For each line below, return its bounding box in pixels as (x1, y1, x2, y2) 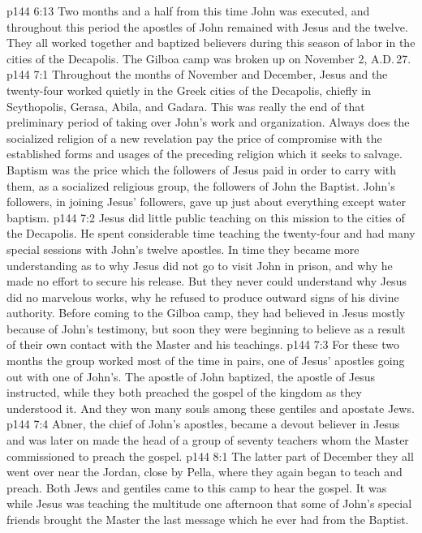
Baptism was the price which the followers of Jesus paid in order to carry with (6, 161, 397, 178)
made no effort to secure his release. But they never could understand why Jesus (6, 273, 407, 290)
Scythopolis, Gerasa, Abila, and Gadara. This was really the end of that (6, 97, 365, 114)
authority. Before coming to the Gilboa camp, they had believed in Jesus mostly (6, 304, 406, 321)
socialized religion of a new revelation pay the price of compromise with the (6, 129, 382, 146)
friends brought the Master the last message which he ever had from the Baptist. (6, 511, 409, 527)
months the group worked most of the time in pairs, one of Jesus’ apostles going (6, 352, 405, 369)
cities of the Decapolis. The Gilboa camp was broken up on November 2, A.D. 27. (6, 49, 411, 67)
